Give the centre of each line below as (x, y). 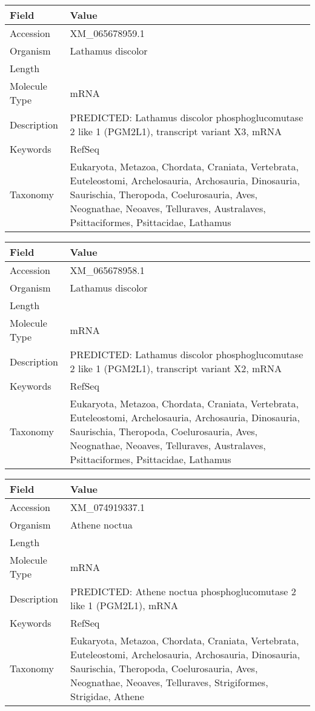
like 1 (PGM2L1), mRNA (124, 605)
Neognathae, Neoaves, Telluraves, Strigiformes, (169, 682)
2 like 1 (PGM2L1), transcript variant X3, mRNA (176, 131)
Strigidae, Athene (107, 696)
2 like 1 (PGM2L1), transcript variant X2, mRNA (176, 368)
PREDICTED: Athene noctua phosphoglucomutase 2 (183, 591)
